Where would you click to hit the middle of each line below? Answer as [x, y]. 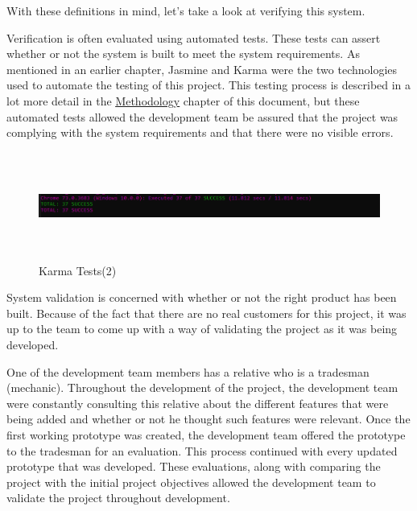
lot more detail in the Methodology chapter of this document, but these [183, 100]
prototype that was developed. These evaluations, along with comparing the [194, 466]
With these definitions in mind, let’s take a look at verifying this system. [186, 10]
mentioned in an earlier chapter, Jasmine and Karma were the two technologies [202, 69]
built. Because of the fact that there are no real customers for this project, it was [206, 313]
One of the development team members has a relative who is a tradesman [188, 371]
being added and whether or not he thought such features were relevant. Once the [208, 419]
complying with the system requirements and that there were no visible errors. [200, 132]
